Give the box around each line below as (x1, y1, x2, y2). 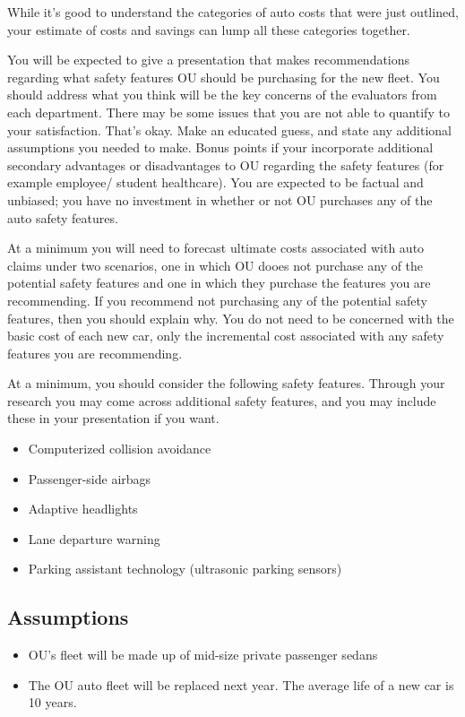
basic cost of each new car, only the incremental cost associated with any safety (7, 326, 444, 345)
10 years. (28, 693, 77, 712)
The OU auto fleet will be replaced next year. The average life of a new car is (28, 675, 454, 694)
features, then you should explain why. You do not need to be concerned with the (7, 308, 454, 327)
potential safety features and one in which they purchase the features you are (7, 273, 431, 292)
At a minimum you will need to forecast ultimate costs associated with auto (7, 238, 425, 257)
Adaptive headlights (28, 499, 138, 518)
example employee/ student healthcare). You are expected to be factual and (7, 173, 424, 192)
